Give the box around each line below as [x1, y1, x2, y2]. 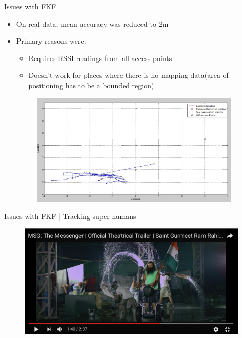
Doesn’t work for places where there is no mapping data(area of [28, 70, 229, 81]
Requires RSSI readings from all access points [28, 52, 172, 63]
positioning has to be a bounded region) [28, 79, 154, 90]
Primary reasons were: [16, 35, 86, 46]
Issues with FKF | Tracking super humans [4, 210, 136, 221]
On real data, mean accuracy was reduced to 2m [16, 18, 169, 29]
